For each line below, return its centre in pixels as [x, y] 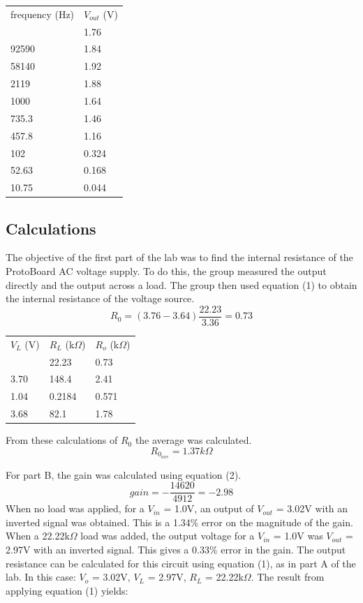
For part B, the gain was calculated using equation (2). [124, 474]
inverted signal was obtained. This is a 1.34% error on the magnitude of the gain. [179, 522]
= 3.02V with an [312, 508]
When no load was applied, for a [75, 508]
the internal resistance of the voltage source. [100, 298]
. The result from [288, 577]
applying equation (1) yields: [67, 590]
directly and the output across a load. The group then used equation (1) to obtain [181, 284]
